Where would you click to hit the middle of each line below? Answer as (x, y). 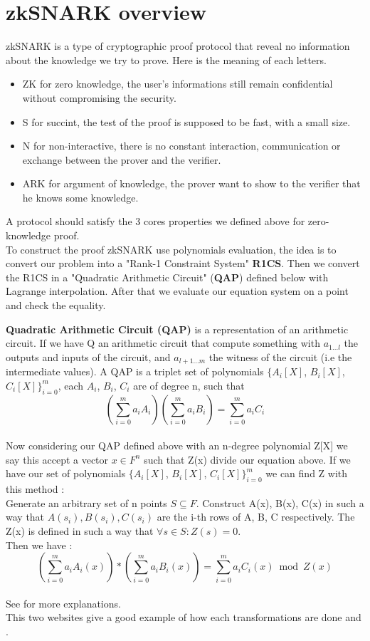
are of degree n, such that (189, 385)
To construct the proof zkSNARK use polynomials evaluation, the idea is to (171, 249)
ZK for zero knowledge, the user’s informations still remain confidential (178, 84)
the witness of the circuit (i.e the (280, 356)
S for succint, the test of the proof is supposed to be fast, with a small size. (186, 121)
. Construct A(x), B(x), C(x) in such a (280, 502)
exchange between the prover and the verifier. (122, 159)
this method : (35, 489)
